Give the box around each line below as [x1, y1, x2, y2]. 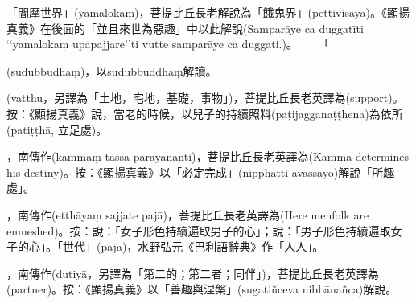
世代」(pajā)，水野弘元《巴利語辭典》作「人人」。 [62, 238, 324, 255]
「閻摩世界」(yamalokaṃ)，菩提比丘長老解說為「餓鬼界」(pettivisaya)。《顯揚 [6, 4, 410, 20]
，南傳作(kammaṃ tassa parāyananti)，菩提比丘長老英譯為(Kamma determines [6, 148, 410, 165]
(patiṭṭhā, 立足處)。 [6, 121, 108, 137]
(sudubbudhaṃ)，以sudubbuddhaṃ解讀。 [6, 62, 217, 79]
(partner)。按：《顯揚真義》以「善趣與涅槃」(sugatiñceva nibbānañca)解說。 [6, 280, 397, 297]
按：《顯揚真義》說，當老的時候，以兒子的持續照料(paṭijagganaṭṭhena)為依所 [6, 104, 403, 121]
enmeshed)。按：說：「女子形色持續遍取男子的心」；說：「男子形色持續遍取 [6, 222, 391, 239]
